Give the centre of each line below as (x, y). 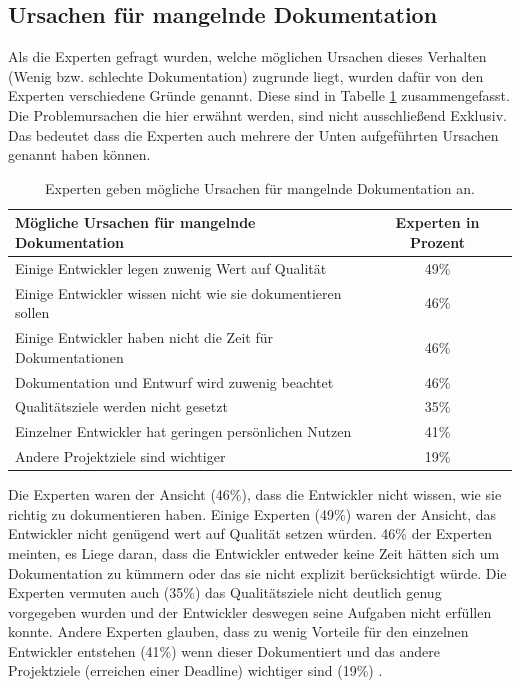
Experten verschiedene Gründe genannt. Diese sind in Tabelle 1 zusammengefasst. (259, 95)
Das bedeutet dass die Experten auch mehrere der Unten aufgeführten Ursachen (253, 134)
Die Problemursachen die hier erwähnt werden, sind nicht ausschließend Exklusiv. (257, 114)
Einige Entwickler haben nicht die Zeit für (144, 337)
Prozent (437, 241)
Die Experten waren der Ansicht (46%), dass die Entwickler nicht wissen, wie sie (255, 494)
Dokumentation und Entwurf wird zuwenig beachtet (174, 381)
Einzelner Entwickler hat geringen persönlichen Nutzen (183, 431)
